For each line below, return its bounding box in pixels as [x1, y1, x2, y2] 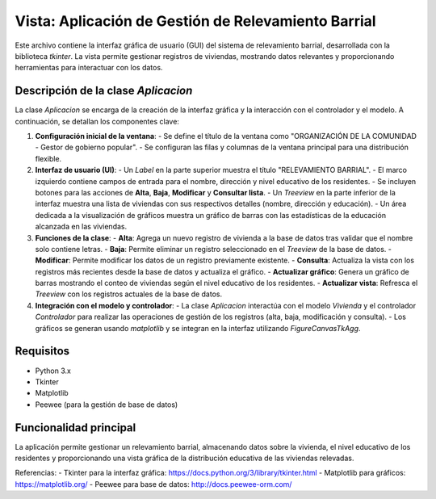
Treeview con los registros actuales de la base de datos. [35, 289, 222, 299]
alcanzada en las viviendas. [35, 222, 128, 232]
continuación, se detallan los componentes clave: [15, 116, 179, 126]
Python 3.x [35, 366, 72, 375]
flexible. [35, 153, 62, 163]
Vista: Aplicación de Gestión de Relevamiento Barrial [15, 12, 376, 30]
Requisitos [15, 344, 70, 359]
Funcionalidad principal [15, 421, 136, 434]
